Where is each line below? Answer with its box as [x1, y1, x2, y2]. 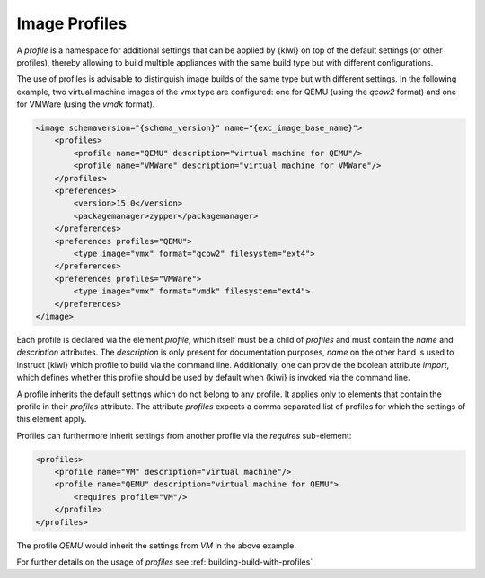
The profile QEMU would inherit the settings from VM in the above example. [16, 539, 296, 551]
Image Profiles [16, 13, 128, 33]
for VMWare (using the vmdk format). [16, 99, 155, 109]
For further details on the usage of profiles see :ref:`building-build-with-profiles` [16, 556, 313, 567]
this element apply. [16, 414, 87, 425]
